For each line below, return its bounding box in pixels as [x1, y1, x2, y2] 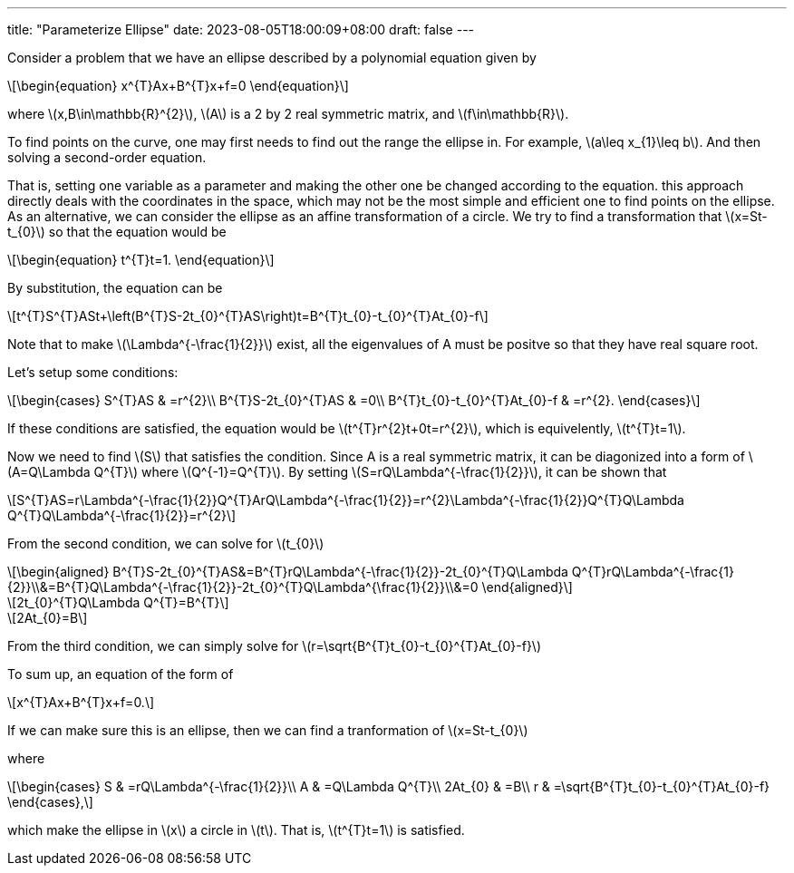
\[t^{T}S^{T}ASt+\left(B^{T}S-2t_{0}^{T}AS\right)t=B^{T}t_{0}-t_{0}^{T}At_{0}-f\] [7, 308, 489, 324]
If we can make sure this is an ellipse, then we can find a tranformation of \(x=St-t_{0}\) [7, 723, 528, 738]
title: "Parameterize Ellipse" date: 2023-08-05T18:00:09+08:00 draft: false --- [7, 22, 475, 37]
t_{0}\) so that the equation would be [7, 224, 227, 239]
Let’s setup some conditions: [7, 364, 179, 380]
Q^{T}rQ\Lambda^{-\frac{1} [571, 564, 734, 579]
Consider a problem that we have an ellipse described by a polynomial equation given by [7, 50, 537, 65]
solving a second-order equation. [7, 150, 207, 165]
